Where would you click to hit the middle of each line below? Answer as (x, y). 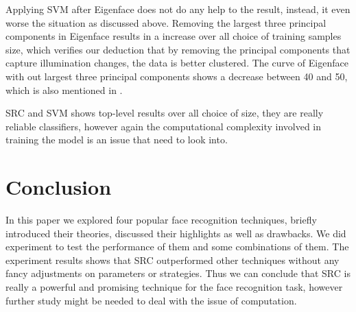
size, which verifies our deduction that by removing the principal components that (178, 49)
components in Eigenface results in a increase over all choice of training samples (174, 36)
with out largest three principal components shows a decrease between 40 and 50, (177, 76)
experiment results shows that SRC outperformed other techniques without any (173, 260)
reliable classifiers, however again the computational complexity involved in (164, 126)
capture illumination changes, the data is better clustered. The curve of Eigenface (177, 63)
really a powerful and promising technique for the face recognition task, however (174, 287)
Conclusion (59, 187)
